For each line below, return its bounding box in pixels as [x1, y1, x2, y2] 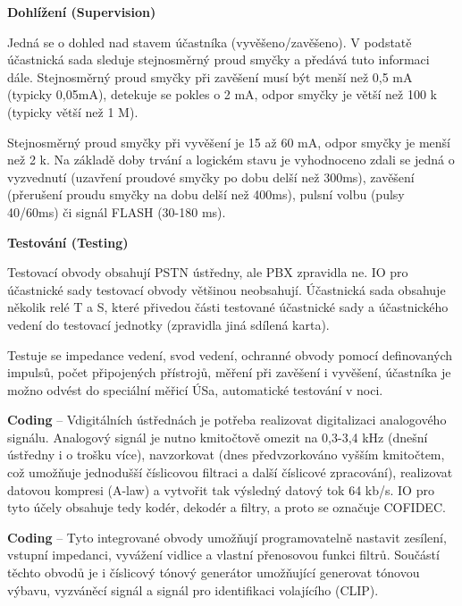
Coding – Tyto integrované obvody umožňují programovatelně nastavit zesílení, [7, 527, 447, 546]
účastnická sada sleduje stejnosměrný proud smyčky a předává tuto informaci [7, 50, 430, 69]
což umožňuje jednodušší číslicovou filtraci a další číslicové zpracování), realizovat [7, 463, 453, 482]
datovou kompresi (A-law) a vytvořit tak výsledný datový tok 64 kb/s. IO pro [7, 480, 434, 499]
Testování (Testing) [7, 232, 129, 251]
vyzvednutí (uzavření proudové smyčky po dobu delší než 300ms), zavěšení [7, 167, 415, 186]
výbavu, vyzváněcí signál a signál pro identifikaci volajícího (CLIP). [7, 580, 379, 599]
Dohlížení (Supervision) [7, 3, 156, 21]
